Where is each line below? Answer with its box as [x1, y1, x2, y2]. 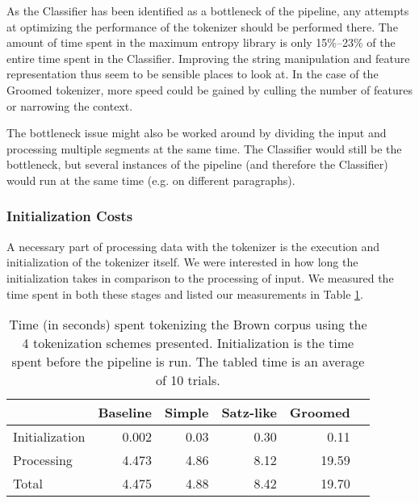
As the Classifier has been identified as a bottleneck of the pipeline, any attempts [6, 2, 409, 19]
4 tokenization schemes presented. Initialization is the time [22, 333, 354, 353]
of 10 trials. [156, 371, 220, 390]
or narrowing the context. [6, 97, 133, 114]
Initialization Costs [6, 206, 133, 226]
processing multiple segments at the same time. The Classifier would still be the [6, 140, 402, 157]
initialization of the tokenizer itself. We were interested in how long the [6, 254, 358, 270]
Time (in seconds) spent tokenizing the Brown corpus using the [9, 315, 367, 334]
